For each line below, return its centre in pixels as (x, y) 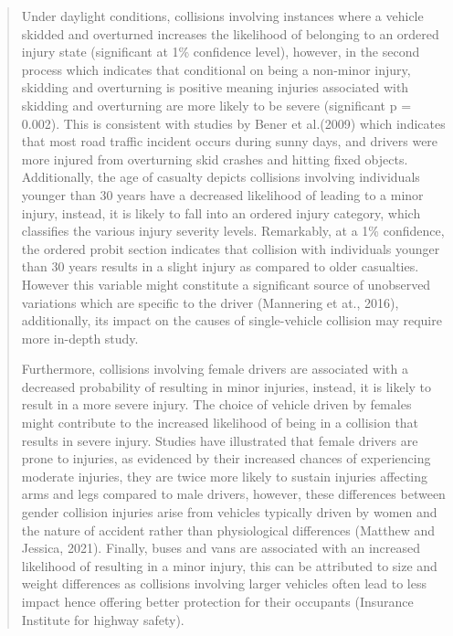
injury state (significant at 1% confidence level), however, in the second (221, 52)
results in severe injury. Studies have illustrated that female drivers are (220, 440)
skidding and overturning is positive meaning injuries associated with (215, 87)
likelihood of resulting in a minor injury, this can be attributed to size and (229, 565)
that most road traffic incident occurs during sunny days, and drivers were (230, 141)
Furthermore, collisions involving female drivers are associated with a (215, 369)
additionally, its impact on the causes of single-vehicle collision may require (232, 320)
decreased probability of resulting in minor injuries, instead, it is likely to (226, 386)
